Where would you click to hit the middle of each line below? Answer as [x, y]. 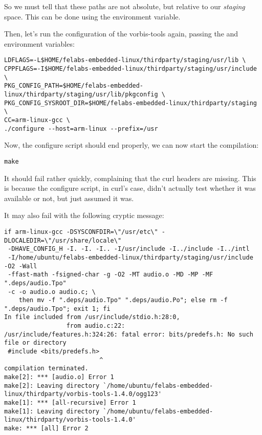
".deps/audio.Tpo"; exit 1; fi [57, 309]
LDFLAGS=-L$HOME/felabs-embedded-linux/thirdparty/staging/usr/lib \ [125, 60]
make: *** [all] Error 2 [46, 428]
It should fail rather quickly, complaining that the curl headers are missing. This [130, 178]
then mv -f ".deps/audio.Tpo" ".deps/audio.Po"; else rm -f [123, 300]
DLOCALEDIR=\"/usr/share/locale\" [63, 240]
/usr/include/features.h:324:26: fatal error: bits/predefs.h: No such [129, 334]
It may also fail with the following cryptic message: [84, 215]
